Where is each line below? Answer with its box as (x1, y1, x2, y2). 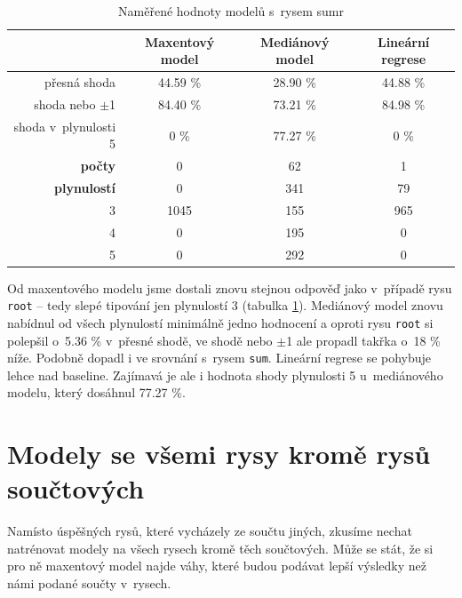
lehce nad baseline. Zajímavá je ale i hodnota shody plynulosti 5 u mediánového (7, 365, 443, 384)
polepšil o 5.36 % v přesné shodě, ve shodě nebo (7, 331, 273, 349)
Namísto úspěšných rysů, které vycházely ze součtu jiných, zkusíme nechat (7, 522, 412, 540)
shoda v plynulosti (13, 116, 116, 135)
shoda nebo (34, 94, 96, 113)
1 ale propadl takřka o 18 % (286, 331, 441, 349)
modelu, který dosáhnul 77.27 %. (7, 383, 186, 402)
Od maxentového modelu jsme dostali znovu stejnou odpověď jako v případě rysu (7, 278, 452, 297)
